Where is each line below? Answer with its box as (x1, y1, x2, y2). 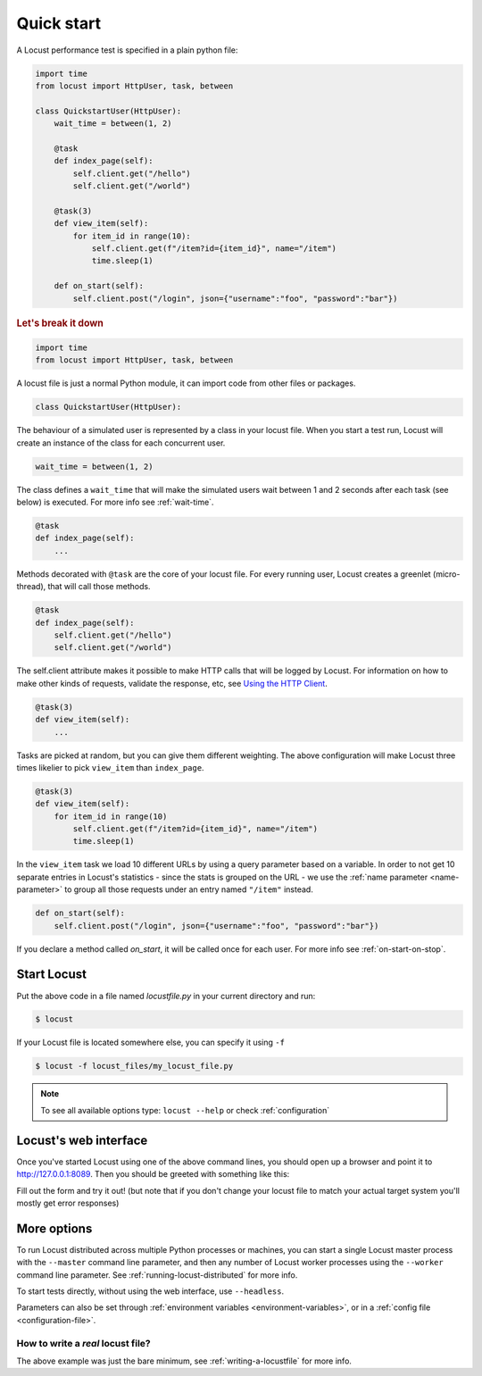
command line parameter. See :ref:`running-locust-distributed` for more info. (16, 1269, 298, 1280)
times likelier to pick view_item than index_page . (16, 762, 204, 772)
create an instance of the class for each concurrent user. (16, 438, 226, 448)
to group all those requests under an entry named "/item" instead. (63, 884, 314, 895)
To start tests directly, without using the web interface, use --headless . (16, 1286, 285, 1297)
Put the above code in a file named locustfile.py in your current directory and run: (16, 990, 316, 1001)
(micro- (433, 568, 461, 580)
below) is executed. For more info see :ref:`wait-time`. (16, 496, 214, 508)
